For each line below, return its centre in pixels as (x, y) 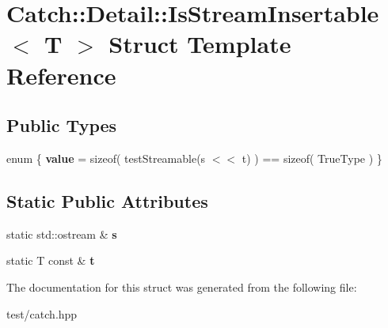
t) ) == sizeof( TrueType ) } (312, 158)
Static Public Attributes (107, 200)
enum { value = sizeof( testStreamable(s (106, 158)
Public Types (62, 125)
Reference (61, 75)
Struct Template (200, 44)
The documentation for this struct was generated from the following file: (182, 287)
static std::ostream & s (62, 234)
